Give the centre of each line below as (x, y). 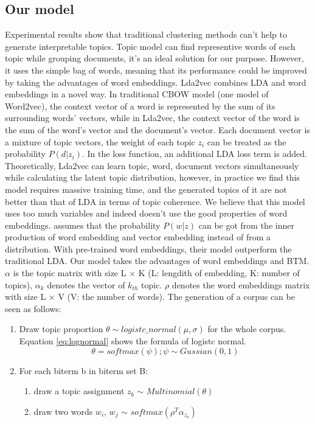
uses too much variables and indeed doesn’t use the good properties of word (146, 213)
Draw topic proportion (61, 329)
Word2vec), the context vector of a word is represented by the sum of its (140, 106)
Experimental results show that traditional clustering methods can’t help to (146, 34)
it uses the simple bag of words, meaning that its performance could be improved (156, 70)
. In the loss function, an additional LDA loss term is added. (194, 154)
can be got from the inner (246, 225)
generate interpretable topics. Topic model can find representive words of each (150, 46)
